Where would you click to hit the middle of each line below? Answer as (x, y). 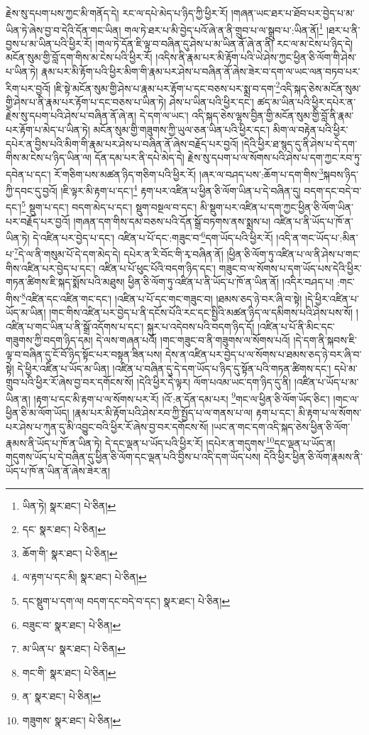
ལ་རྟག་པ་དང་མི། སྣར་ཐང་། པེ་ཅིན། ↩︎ (84, 577)
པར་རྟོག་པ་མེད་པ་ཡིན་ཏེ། (48, 130)
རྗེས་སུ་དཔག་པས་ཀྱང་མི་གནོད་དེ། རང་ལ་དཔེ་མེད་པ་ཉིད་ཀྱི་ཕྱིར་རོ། (117, 13)
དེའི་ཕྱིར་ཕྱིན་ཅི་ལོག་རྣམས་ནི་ (313, 457)
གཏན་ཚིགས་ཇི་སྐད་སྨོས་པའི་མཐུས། (65, 282)
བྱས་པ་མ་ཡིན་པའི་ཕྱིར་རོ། (49, 43)
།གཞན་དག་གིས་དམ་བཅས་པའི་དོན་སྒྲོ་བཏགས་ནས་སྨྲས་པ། (172, 221)
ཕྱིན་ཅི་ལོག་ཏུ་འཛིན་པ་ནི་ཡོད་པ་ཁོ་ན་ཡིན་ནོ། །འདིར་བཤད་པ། (231, 282)
